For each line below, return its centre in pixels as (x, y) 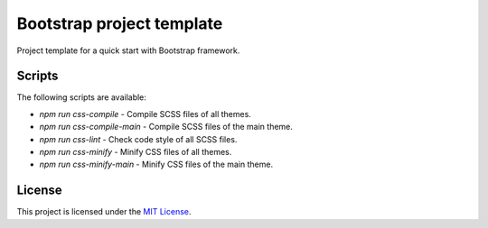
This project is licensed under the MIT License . (104, 212)
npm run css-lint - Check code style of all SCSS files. (138, 139)
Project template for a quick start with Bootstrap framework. (128, 50)
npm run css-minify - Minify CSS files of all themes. (136, 152)
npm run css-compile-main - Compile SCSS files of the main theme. (166, 127)
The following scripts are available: (81, 97)
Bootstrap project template (120, 23)
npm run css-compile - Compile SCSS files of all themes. (145, 114)
